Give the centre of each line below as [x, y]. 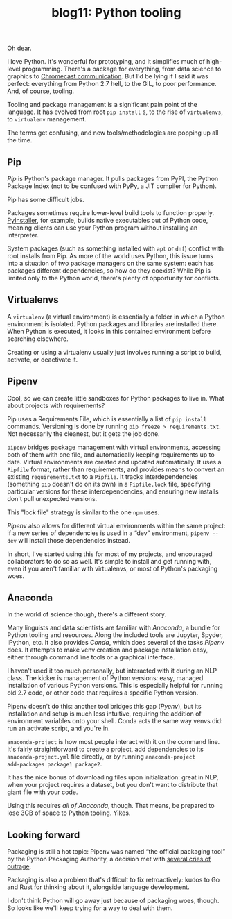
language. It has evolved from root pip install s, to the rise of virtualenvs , [115, 112]
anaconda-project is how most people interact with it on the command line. [114, 742]
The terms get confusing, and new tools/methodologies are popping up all [113, 133]
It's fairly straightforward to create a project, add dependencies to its [106, 749]
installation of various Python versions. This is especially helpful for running [115, 686]
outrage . [19, 866]
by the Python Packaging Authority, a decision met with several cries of [109, 859]
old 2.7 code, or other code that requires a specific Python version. [103, 693]
